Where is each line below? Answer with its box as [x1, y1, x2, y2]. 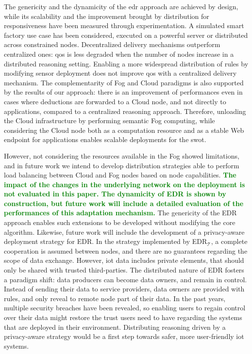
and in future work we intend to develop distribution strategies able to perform [4, 160, 239, 170]
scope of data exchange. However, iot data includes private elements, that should [4, 255, 244, 265]
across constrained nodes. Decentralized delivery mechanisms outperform [4, 39, 220, 49]
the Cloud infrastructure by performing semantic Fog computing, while [4, 115, 215, 126]
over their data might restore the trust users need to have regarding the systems [4, 312, 242, 322]
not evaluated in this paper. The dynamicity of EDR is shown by [4, 189, 226, 199]
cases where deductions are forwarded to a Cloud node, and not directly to [4, 96, 226, 106]
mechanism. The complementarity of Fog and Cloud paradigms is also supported [4, 77, 244, 87]
